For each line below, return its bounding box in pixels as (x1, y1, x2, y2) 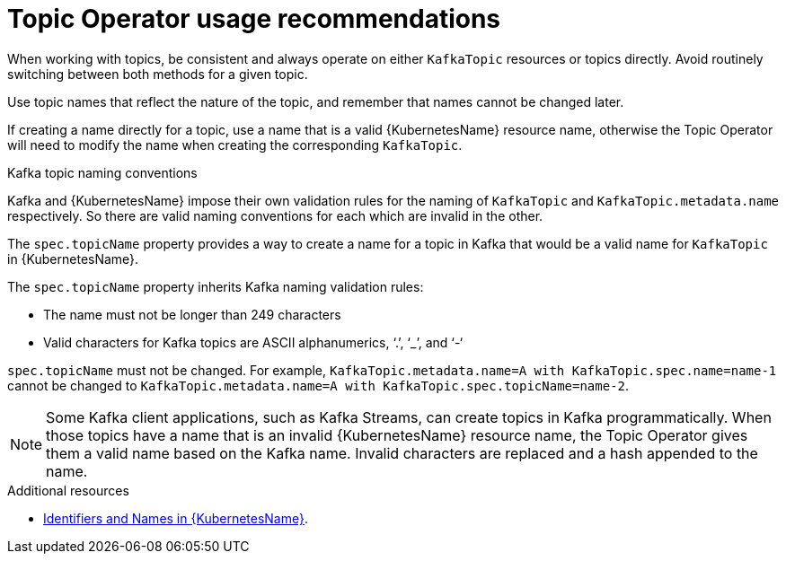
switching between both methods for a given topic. (7, 66, 308, 82)
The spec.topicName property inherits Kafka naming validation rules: (7, 278, 424, 294)
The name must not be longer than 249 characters (43, 306, 341, 322)
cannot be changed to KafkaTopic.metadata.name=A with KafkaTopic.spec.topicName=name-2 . (7, 377, 630, 393)
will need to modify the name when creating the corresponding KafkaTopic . (7, 136, 463, 153)
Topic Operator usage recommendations (7, 4, 501, 34)
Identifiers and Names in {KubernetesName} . (43, 510, 308, 526)
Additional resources (7, 482, 129, 498)
